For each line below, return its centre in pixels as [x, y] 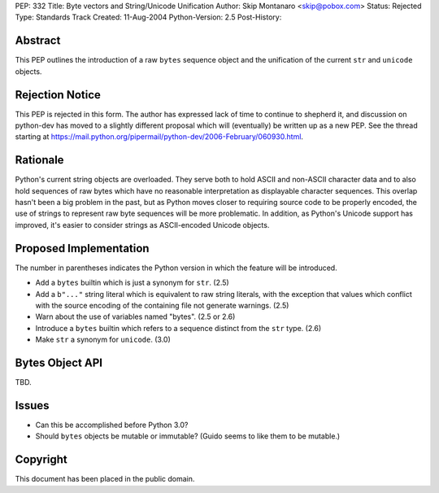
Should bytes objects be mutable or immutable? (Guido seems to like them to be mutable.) [188, 436]
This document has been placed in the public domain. [105, 479]
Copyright [41, 460]
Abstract [38, 41]
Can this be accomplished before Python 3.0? [112, 425]
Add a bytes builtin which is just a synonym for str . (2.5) [132, 283]
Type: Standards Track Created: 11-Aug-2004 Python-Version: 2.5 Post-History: [148, 17]
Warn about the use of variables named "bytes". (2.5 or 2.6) [135, 316]
